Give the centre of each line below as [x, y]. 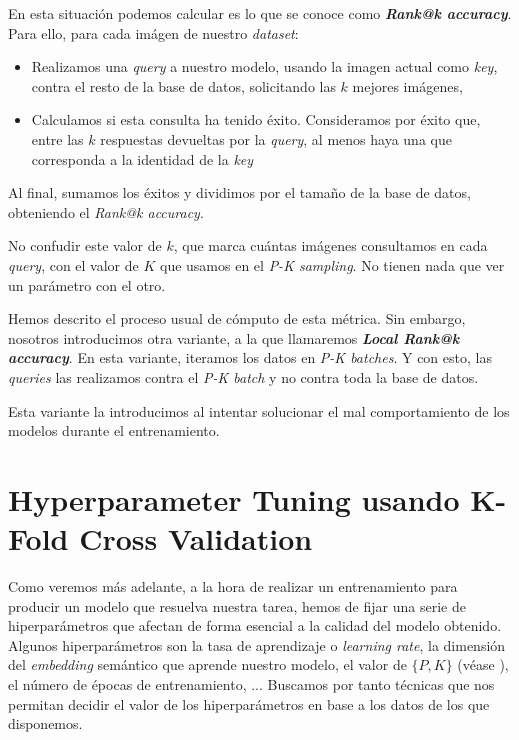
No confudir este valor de [85, 245]
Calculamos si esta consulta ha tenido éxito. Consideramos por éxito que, [256, 119]
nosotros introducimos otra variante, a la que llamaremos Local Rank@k [234, 337]
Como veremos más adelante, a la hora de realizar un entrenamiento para [233, 586]
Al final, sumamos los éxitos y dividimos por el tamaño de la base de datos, [239, 192]
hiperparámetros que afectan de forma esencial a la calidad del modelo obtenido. [255, 625]
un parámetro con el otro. [87, 284]
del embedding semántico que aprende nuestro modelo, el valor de [207, 664]
